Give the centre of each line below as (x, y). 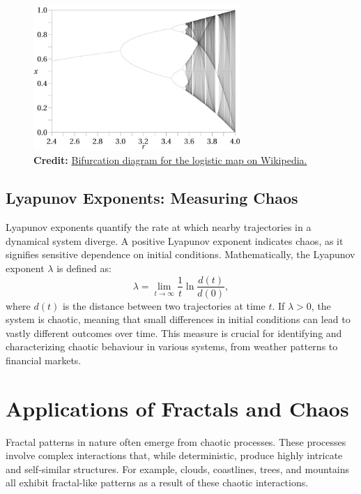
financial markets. (44, 360)
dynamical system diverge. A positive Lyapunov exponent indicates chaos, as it (175, 240)
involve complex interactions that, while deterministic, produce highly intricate (174, 455)
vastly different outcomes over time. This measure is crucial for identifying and (174, 332)
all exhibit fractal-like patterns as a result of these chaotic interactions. (157, 482)
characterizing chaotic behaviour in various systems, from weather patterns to (172, 346)
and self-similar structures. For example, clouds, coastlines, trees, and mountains (178, 469)
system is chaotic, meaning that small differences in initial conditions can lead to (178, 319)
